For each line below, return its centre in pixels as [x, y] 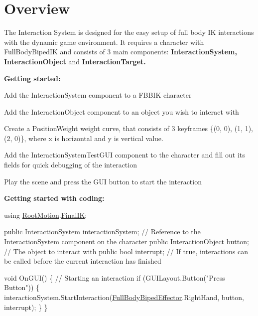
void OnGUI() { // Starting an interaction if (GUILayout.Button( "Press [115, 277]
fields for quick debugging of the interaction [70, 165]
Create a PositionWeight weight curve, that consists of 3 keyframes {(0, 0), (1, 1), [129, 128]
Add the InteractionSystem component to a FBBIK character [98, 95]
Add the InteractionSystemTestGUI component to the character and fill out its [125, 155]
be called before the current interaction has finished [83, 261]
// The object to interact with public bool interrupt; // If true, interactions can [126, 251]
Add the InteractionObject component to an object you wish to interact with [122, 111]
